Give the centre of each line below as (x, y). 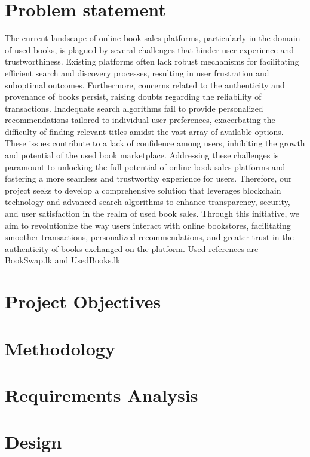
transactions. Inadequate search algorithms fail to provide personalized (134, 108)
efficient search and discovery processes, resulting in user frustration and (137, 73)
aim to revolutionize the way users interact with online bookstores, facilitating (148, 225)
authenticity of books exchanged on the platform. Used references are (132, 248)
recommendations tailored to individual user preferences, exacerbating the (140, 120)
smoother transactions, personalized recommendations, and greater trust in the (149, 237)
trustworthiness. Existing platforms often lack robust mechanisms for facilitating (152, 61)
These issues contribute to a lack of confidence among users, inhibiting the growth (155, 143)
